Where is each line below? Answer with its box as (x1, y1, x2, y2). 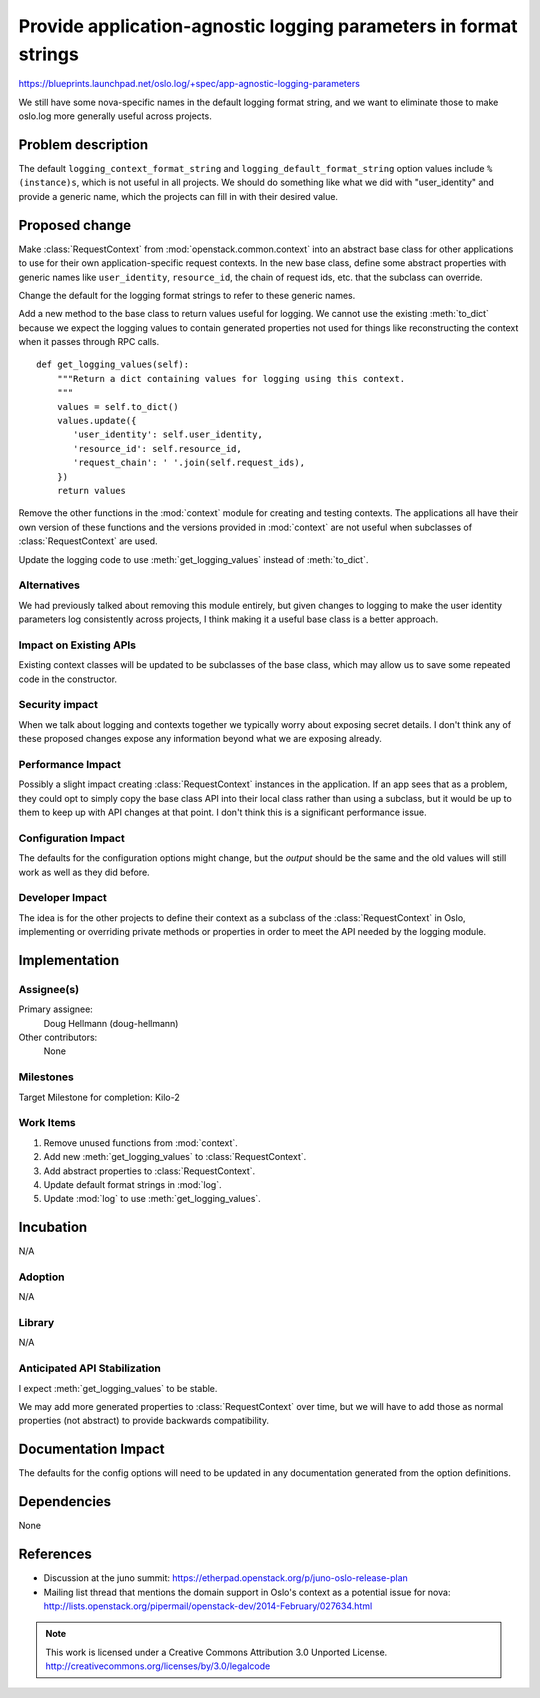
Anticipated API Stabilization (18, 1361, 162, 1375)
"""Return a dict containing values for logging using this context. (56, 373, 406, 384)
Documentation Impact (18, 1441, 165, 1458)
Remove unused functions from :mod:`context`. (43, 1136, 239, 1149)
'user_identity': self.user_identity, (73, 429, 264, 440)
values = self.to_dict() (56, 401, 179, 412)
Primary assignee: (18, 1003, 94, 1015)
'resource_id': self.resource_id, (73, 443, 242, 454)
